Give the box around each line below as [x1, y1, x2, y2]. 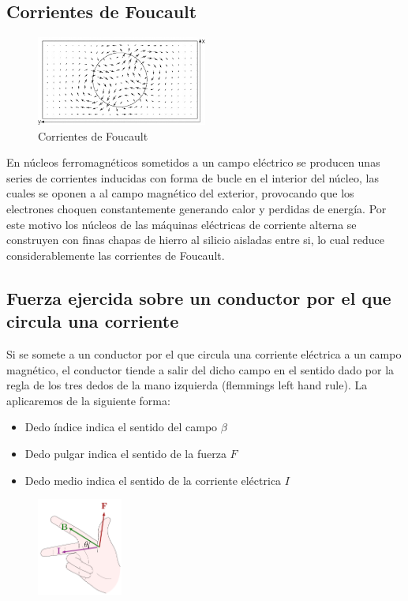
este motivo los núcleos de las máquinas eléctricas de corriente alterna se [6, 216, 357, 232]
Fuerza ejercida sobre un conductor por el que [6, 285, 391, 310]
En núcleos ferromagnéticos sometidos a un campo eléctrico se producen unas [6, 154, 380, 171]
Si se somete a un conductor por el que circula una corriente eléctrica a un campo [6, 346, 402, 362]
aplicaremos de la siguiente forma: [6, 392, 170, 408]
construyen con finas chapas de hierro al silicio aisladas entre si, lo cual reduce [6, 231, 385, 248]
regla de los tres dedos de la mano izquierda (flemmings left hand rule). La [6, 377, 368, 393]
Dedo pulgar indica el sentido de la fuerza [24, 445, 226, 462]
